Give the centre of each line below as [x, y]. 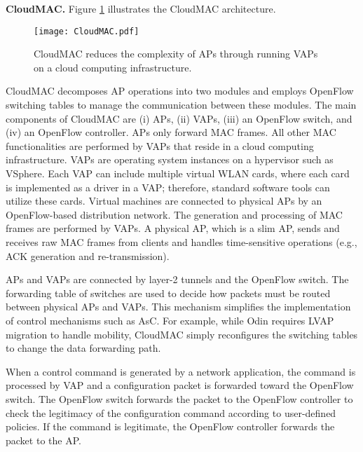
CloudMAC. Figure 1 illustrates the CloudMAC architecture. [141, 8]
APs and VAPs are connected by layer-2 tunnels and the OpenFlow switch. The [177, 279]
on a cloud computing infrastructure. [113, 67]
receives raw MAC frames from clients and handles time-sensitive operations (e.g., [181, 241]
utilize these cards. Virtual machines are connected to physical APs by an [164, 201]
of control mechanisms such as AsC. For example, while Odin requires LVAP [170, 320]
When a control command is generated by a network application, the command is [181, 371]
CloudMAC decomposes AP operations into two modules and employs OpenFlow [180, 91]
